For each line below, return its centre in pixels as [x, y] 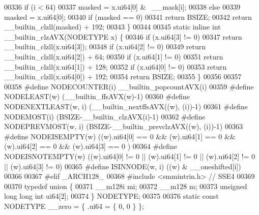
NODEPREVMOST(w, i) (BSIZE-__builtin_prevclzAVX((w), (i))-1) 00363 [123, 126]
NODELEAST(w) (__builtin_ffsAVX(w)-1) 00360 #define [97, 96]
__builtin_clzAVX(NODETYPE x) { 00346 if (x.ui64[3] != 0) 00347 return [123, 36]
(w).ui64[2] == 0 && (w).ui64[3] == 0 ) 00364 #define [91, 146]
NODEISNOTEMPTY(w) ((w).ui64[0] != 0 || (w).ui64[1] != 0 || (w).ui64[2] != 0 [130, 156]
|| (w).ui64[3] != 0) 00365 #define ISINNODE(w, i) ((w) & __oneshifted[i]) [123, 166]
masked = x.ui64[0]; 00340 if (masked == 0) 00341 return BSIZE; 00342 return [128, 17]
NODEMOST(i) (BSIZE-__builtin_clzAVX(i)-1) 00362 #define [105, 116]
